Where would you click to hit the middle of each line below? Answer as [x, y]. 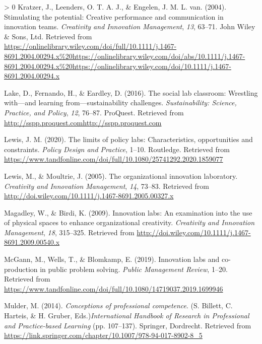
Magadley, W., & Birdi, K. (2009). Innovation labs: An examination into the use [128, 212]
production [21, 269]
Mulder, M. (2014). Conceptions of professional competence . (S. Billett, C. [118, 305]
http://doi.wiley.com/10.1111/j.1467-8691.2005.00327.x [89, 196]
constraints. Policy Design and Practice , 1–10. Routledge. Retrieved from [117, 149]
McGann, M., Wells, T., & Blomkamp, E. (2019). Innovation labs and [112, 259]
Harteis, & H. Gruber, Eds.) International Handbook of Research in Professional [127, 316]
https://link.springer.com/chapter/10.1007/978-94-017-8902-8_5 [103, 335]
